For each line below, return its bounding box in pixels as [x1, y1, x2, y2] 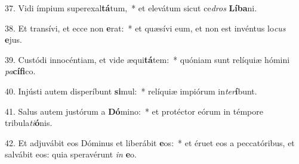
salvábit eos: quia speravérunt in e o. [5, 148, 137, 160]
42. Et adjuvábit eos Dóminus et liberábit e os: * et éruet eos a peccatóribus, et [5, 136, 295, 149]
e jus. [5, 33, 22, 46]
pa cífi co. [5, 65, 36, 77]
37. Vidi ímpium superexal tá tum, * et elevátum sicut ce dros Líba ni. [5, 2, 257, 14]
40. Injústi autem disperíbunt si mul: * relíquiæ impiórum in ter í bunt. [5, 84, 257, 97]
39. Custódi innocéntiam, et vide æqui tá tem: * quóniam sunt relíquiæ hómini [5, 53, 290, 65]
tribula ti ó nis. [5, 116, 53, 129]
